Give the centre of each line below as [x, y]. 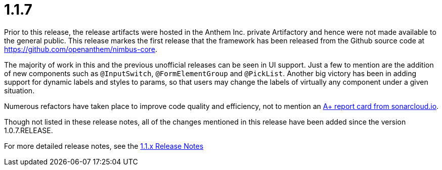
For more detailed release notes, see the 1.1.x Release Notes [104, 146]
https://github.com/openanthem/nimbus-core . [81, 49]
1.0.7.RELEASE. [29, 130]
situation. [19, 90]
